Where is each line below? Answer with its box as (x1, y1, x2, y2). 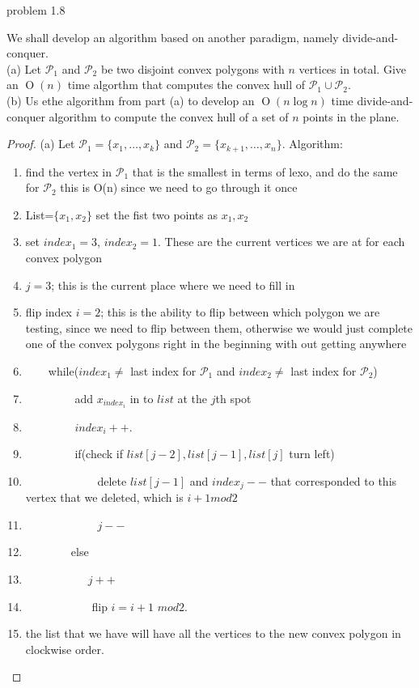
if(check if (74, 445, 123, 462)
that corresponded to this (270, 472, 397, 489)
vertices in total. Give (298, 60, 407, 77)
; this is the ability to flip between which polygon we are (100, 304, 380, 321)
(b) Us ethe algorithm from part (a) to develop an (6, 91, 255, 108)
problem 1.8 (6, 2, 66, 18)
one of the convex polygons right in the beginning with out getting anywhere (25, 335, 407, 352)
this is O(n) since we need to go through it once (60, 179, 298, 196)
